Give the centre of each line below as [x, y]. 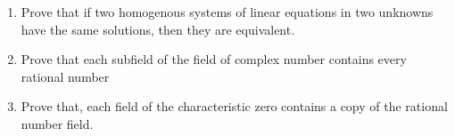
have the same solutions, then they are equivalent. [158, 29]
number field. [57, 123]
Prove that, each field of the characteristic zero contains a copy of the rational [234, 106]
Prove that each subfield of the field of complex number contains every [214, 59]
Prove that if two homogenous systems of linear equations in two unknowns [227, 12]
